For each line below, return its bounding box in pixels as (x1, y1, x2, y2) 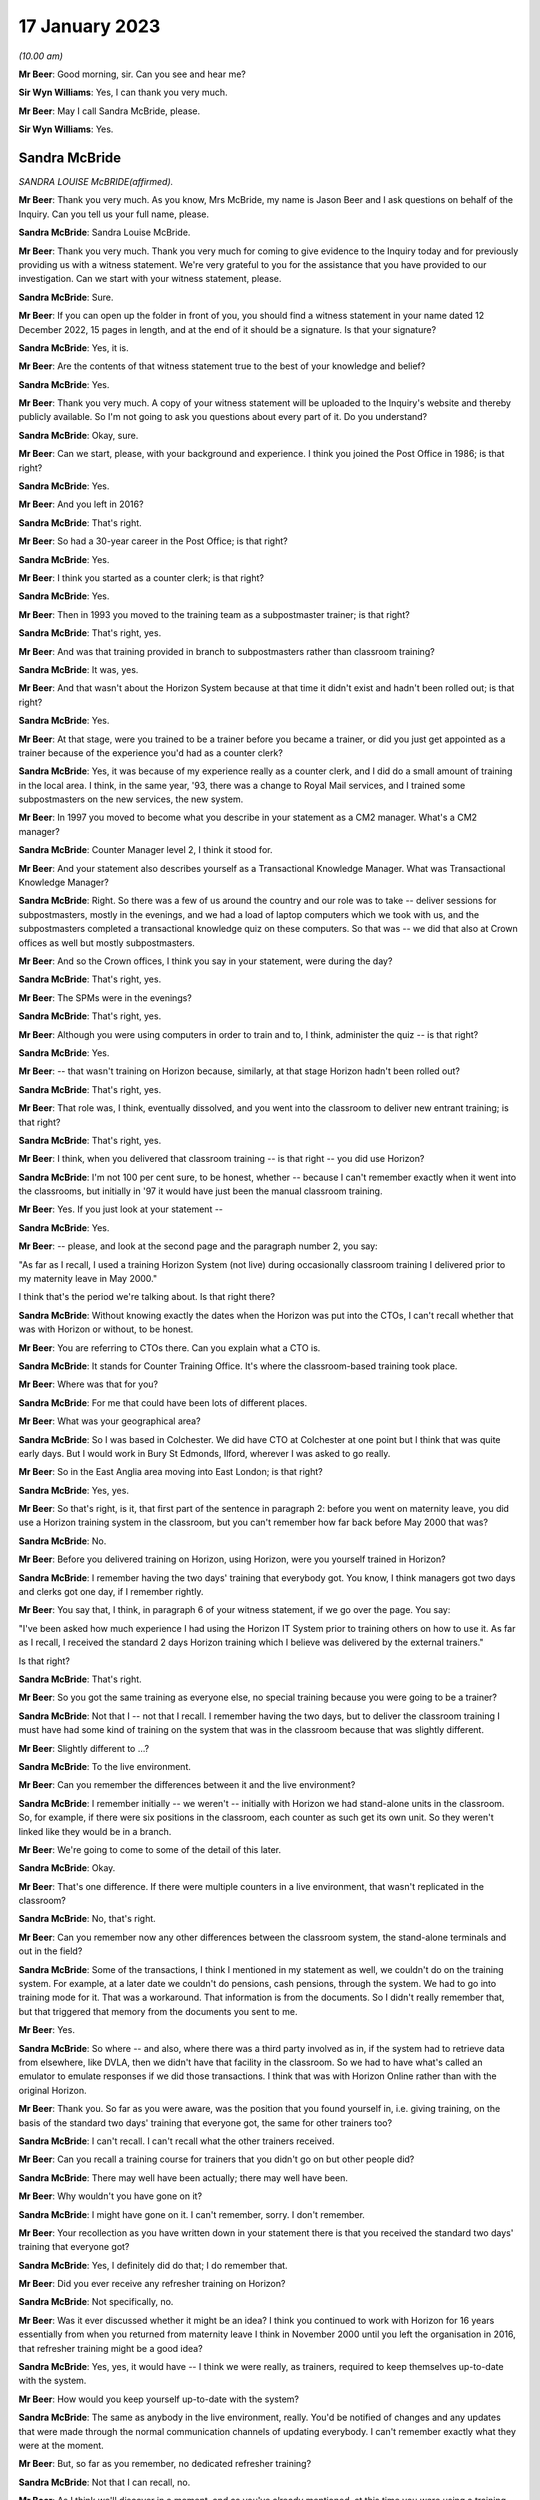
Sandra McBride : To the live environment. (18, 1760, 192, 1772)
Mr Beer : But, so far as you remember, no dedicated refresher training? (18, 2458, 312, 2470)
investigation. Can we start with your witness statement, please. (18, 273, 282, 285)
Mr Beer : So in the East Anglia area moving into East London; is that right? (18, 1466, 324, 1478)
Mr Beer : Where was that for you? (18, 1378, 159, 1390)
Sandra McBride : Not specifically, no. (18, 2296, 174, 2308)
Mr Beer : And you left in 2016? (18, 498, 144, 510)
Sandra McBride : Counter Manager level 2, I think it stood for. (18, 844, 273, 856)
